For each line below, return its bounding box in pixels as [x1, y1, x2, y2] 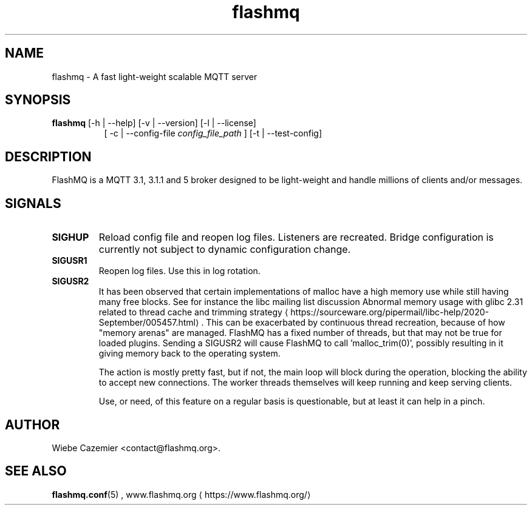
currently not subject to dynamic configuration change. [98, 243, 351, 256]
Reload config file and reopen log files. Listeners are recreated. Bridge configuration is [98, 231, 494, 244]
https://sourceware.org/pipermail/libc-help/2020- [290, 307, 489, 318]
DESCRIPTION [5, 149, 92, 164]
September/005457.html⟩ [98, 317, 199, 328]
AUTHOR [5, 417, 60, 432]
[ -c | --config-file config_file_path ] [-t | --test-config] [104, 128, 322, 139]
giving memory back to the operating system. [98, 348, 281, 359]
